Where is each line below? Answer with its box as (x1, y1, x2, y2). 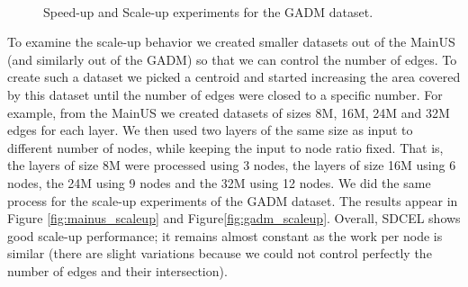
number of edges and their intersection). (7, 261, 228, 280)
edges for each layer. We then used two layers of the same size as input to (7, 121, 413, 139)
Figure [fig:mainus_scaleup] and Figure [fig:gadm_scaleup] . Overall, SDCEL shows (7, 209, 461, 228)
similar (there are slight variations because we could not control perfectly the (7, 244, 432, 263)
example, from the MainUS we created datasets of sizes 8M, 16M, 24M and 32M (7, 103, 450, 121)
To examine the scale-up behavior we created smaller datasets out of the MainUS (7, 32, 455, 51)
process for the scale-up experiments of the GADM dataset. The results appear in (7, 191, 458, 210)
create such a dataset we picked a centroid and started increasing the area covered (7, 67, 461, 86)
